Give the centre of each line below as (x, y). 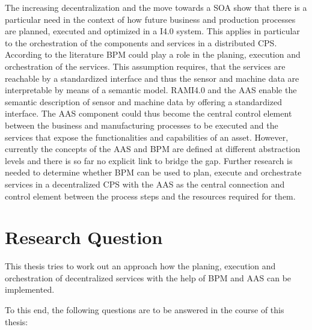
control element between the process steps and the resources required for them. (150, 196)
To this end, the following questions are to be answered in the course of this (145, 310)
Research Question (84, 237)
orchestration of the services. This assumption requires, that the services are (145, 66)
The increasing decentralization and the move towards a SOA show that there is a (156, 7)
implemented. (30, 289)
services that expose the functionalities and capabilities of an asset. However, (147, 137)
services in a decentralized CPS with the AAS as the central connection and (145, 184)
